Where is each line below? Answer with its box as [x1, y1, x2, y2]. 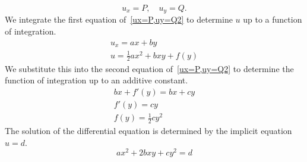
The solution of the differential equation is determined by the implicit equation [5, 124, 292, 137]
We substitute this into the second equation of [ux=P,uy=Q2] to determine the [5, 62, 294, 74]
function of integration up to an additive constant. [5, 74, 188, 86]
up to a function [243, 13, 302, 26]
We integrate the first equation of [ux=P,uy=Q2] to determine [5, 13, 233, 26]
